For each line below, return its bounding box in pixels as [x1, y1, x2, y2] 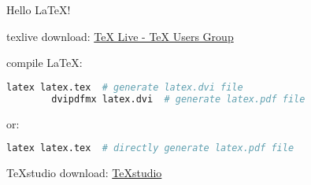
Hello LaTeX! [6, 2, 71, 17]
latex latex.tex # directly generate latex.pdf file [6, 142, 294, 154]
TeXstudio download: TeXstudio [6, 165, 162, 180]
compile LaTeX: [6, 54, 83, 71]
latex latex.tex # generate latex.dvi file [6, 81, 243, 93]
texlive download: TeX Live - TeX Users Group [6, 28, 234, 44]
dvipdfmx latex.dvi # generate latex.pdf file [51, 93, 305, 105]
